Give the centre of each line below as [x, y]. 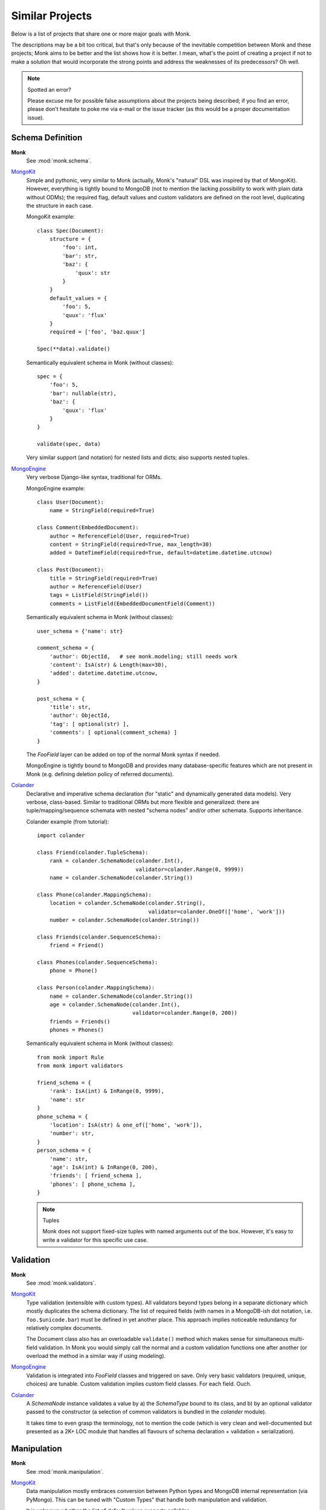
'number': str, [72, 1133]
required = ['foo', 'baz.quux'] [97, 332]
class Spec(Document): [71, 230]
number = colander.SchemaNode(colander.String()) [124, 920]
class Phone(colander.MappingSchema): [94, 895]
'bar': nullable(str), [83, 393]
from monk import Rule [71, 1057]
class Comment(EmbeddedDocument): [88, 528]
